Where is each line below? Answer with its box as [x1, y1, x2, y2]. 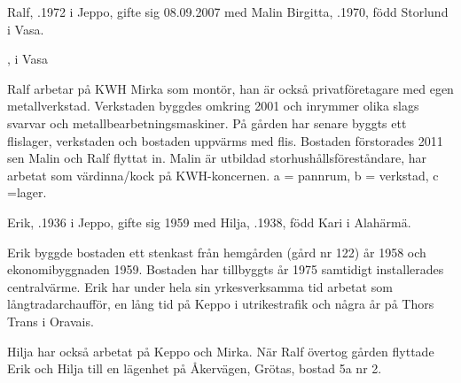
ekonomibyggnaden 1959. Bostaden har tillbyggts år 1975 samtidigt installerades [7, 260, 444, 279]
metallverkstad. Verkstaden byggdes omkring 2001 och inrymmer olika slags [7, 96, 419, 115]
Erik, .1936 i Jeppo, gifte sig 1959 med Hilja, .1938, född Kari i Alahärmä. [7, 212, 411, 231]
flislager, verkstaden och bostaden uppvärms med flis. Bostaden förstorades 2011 [7, 131, 443, 149]
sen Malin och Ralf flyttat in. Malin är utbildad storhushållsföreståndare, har [7, 149, 426, 167]
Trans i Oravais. [7, 311, 94, 330]
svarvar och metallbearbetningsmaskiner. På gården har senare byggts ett [7, 113, 407, 132]
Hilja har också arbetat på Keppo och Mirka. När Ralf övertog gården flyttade [7, 341, 434, 360]
